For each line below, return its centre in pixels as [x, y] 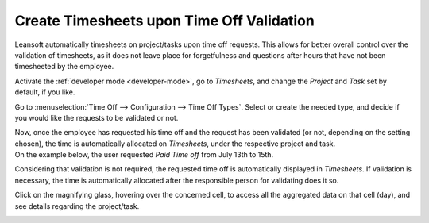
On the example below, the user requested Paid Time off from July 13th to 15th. [144, 155]
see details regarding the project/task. [77, 206]
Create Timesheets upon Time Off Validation [165, 21]
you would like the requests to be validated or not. [97, 117]
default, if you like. [45, 92]
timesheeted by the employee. [64, 67]
